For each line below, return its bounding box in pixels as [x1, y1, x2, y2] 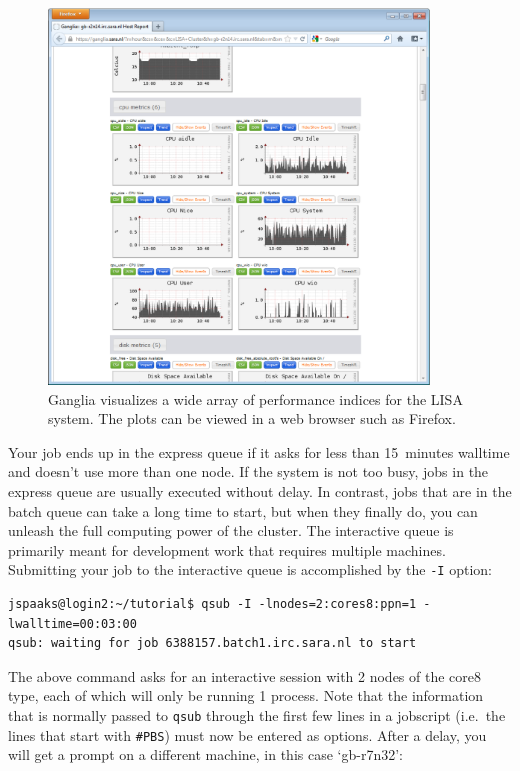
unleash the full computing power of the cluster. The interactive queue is [8, 520, 454, 541]
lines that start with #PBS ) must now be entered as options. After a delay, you [8, 724, 487, 745]
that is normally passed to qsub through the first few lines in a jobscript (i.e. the [8, 705, 506, 726]
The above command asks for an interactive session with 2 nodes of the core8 [8, 665, 482, 686]
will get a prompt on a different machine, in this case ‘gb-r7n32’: [8, 744, 403, 765]
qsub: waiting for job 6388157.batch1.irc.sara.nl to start [8, 636, 417, 651]
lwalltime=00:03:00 [8, 616, 137, 631]
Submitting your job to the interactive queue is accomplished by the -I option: [8, 559, 492, 580]
